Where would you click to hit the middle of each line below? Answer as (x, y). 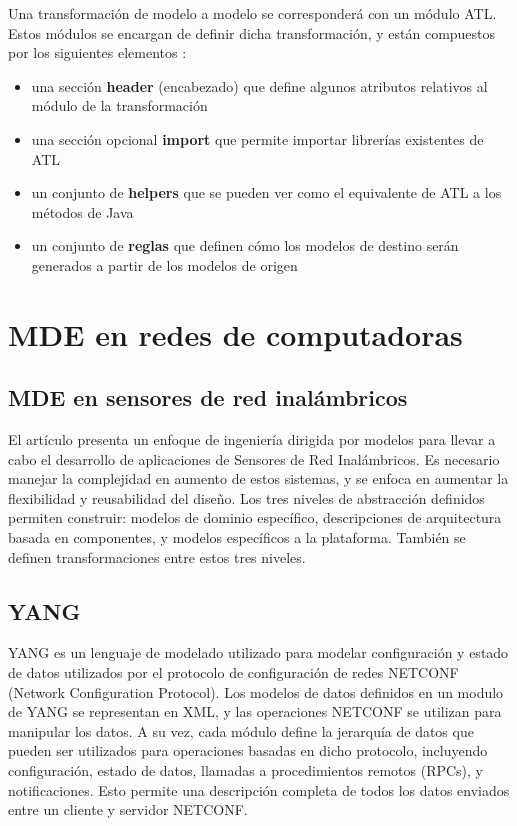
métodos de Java (82, 211)
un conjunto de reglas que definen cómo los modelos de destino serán (245, 245)
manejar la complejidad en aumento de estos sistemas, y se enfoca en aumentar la (258, 478)
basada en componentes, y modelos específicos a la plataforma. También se (237, 537)
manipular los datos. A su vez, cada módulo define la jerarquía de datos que (241, 730)
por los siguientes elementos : (97, 52)
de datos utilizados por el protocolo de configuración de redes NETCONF (233, 672)
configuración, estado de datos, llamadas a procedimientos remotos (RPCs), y (246, 770)
